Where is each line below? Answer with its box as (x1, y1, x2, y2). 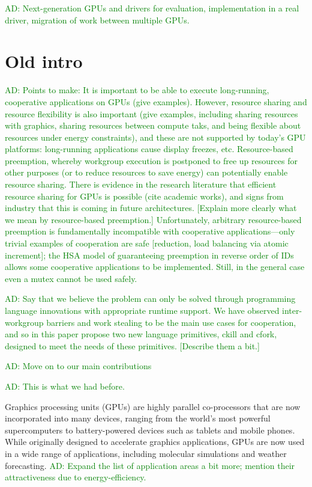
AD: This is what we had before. (5, 379, 125, 392)
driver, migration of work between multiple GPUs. (5, 13, 190, 26)
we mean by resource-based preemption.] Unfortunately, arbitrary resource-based (5, 213, 302, 225)
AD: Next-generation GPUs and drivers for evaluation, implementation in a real (5, 2, 299, 14)
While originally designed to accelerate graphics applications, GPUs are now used (5, 435, 305, 448)
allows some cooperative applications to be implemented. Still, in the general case (5, 260, 305, 273)
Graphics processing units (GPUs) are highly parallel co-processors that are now (5, 400, 301, 412)
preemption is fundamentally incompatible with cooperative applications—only (5, 225, 295, 237)
